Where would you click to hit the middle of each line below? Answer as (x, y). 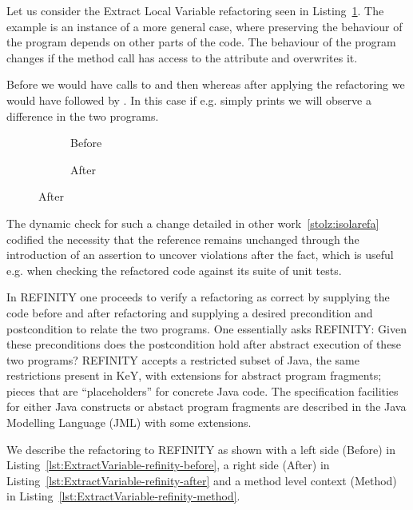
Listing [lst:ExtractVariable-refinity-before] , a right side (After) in (168, 465)
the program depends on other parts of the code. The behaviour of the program (201, 42)
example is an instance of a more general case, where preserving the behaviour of (205, 26)
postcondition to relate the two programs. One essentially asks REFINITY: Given (206, 328)
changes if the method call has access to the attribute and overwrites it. (182, 57)
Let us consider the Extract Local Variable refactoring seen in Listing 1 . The (195, 10)
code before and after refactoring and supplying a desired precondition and (190, 312)
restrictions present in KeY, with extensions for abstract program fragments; (194, 375)
